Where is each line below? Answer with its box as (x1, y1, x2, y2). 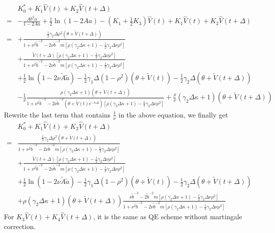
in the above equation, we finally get (118, 109, 228, 119)
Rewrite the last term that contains (4, 109, 111, 119)
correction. (4, 221, 36, 231)
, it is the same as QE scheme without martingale (93, 211, 243, 222)
